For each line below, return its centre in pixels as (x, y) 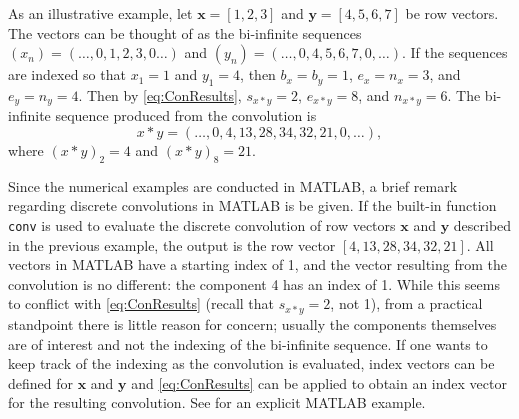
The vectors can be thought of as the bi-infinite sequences (185, 32)
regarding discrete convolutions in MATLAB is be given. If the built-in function (252, 205)
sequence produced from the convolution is (186, 115)
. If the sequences (455, 52)
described (482, 225)
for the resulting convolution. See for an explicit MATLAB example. (217, 402)
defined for (41, 382)
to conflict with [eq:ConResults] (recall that (141, 303)
